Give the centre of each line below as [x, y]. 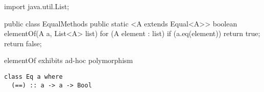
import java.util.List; [37, 6]
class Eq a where [33, 76]
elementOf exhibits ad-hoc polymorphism [69, 60]
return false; [23, 43]
